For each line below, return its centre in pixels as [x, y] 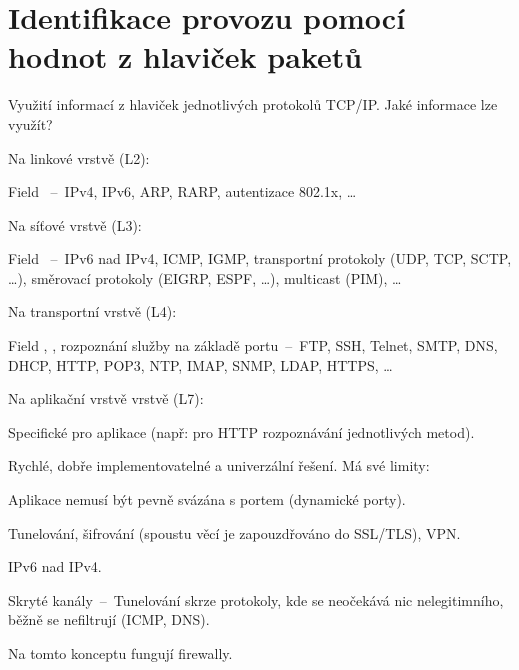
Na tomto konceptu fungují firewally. [120, 653]
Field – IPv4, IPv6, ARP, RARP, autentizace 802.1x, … [182, 191]
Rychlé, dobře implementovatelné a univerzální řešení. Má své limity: [219, 465]
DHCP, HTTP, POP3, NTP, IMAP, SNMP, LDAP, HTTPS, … [200, 364]
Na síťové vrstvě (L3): [75, 224]
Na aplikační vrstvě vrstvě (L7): [106, 398]
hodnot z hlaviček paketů [185, 56]
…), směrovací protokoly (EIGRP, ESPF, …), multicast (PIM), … [205, 277]
